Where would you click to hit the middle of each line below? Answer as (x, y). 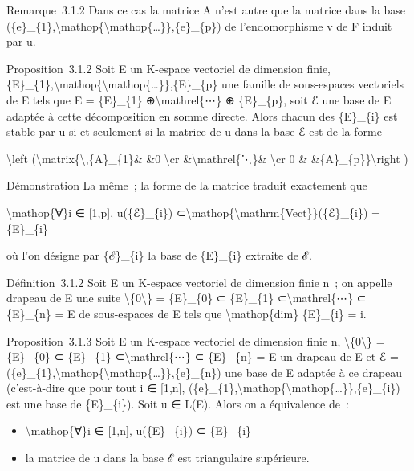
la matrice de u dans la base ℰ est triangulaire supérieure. (167, 458)
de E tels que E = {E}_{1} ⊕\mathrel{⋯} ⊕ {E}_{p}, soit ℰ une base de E (199, 99)
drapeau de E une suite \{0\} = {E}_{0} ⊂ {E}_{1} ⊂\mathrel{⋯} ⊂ (187, 298)
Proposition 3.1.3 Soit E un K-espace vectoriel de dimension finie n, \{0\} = (196, 340)
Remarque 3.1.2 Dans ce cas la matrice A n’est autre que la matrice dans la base (206, 10)
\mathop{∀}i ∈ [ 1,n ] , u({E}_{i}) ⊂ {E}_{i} (138, 430)
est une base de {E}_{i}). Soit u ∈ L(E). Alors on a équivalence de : (178, 403)
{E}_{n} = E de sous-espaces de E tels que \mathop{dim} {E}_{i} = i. (187, 313)
